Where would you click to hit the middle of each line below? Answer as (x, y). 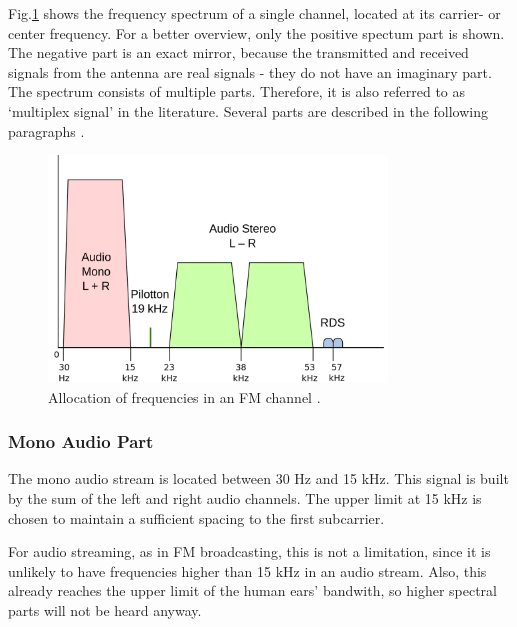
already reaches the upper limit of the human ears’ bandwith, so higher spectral (253, 590)
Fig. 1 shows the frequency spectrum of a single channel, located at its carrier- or (254, 13)
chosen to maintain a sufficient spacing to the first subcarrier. (196, 517)
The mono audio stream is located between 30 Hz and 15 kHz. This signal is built (258, 478)
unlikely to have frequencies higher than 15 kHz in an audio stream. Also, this (247, 570)
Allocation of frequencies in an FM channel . (184, 396)
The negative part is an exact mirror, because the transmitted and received (238, 52)
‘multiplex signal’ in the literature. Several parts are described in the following (248, 110)
